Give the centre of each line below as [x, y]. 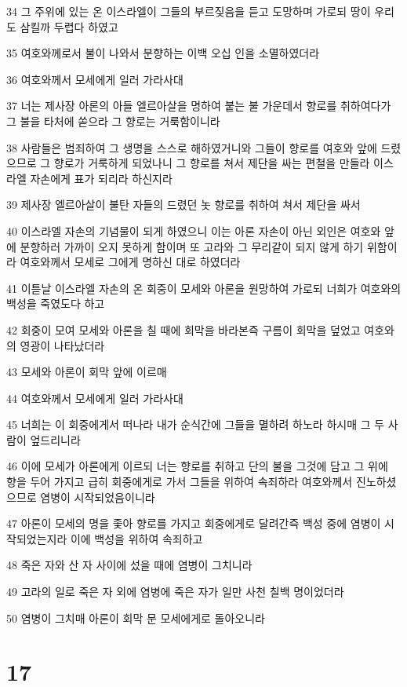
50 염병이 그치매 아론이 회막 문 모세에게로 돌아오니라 [136, 618]
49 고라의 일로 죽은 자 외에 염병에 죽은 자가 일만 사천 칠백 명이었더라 [175, 592]
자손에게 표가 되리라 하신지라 [101, 178]
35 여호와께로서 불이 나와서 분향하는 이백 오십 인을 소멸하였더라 [163, 53]
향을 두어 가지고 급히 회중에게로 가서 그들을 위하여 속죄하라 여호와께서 [180, 482]
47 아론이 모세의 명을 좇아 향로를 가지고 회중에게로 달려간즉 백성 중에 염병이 [194, 523]
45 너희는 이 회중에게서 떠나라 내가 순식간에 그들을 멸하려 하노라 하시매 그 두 [196, 424]
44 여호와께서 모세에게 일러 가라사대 [95, 398]
